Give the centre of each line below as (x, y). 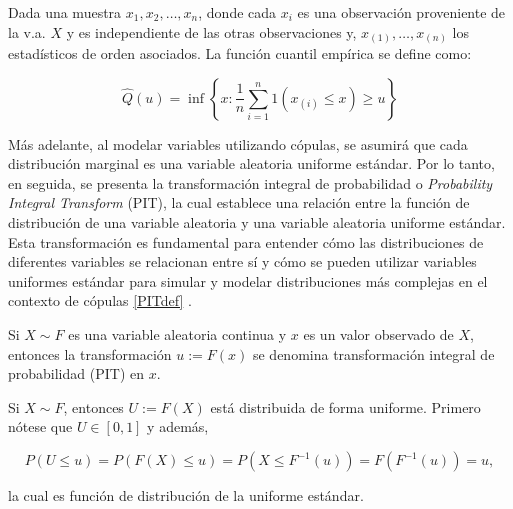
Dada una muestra (65, 12)
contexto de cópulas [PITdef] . (100, 300)
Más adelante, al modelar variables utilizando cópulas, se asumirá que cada (238, 143)
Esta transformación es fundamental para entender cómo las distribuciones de (246, 241)
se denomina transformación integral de (373, 353)
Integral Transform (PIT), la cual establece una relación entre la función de (239, 202)
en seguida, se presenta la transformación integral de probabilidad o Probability (250, 182)
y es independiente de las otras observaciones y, (211, 31)
